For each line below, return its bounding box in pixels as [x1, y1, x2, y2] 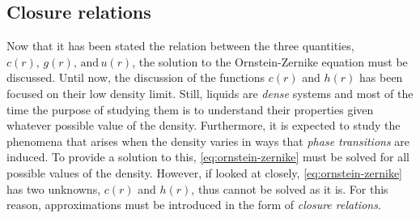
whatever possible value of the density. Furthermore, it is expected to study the [6, 117, 401, 134]
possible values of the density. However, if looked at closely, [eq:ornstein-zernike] [6, 164, 403, 181]
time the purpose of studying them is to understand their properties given [6, 100, 374, 118]
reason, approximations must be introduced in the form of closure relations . [6, 196, 381, 213]
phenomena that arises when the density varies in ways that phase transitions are [6, 132, 410, 149]
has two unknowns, [6, 180, 101, 197]
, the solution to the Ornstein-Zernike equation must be [132, 53, 408, 70]
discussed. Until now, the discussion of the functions [6, 69, 265, 86]
